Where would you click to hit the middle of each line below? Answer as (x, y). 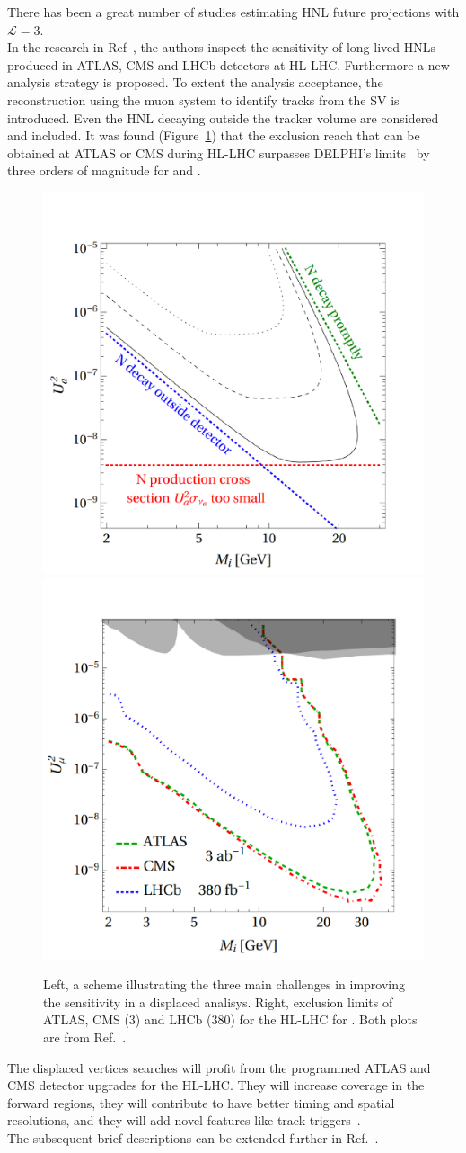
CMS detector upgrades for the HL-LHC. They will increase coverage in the (216, 1085)
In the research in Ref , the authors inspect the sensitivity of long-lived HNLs (221, 47)
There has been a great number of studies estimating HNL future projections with (233, 12)
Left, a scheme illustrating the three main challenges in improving (224, 984)
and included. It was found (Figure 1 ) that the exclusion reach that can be (214, 135)
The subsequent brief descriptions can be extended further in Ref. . (193, 1137)
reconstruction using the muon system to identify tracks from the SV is (203, 99)
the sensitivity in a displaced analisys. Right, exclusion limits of (218, 1001)
